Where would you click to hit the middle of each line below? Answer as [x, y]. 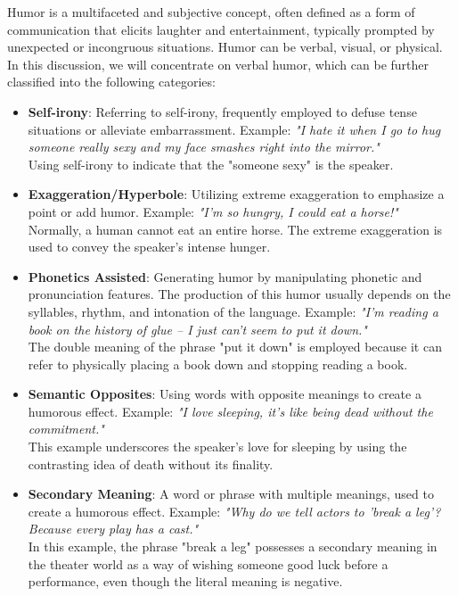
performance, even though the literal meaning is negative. [185, 581]
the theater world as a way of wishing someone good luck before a [208, 563]
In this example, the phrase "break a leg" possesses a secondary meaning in [233, 546]
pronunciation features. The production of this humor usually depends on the [239, 294]
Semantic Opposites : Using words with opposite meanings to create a [225, 394]
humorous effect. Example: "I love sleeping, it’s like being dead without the [230, 411]
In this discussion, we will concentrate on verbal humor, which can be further [218, 64]
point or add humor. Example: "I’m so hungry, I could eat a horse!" [213, 211]
